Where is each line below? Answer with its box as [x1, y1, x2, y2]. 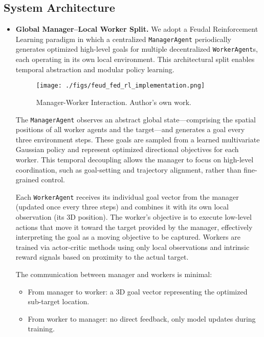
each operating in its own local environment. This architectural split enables [15, 54, 255, 65]
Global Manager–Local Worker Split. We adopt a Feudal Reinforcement [15, 24, 258, 34]
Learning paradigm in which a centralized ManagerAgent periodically [15, 33, 231, 44]
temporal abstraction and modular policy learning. [15, 64, 174, 74]
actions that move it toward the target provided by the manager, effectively [15, 221, 253, 232]
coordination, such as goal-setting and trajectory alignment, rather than [15, 164, 241, 175]
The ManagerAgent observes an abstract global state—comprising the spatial [15, 114, 256, 124]
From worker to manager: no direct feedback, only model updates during [28, 313, 256, 324]
